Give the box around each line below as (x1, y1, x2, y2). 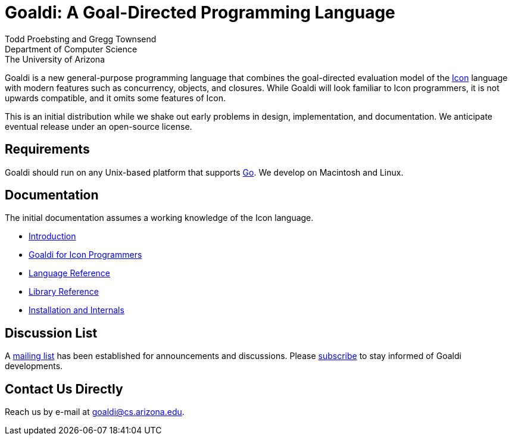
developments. (5, 361, 63, 372)
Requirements (5, 142, 90, 157)
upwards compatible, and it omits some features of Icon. (5, 92, 226, 103)
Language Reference (29, 268, 110, 279)
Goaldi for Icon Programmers (29, 249, 142, 260)
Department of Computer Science (5, 43, 138, 54)
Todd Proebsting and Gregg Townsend (5, 33, 157, 44)
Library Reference (29, 286, 99, 297)
